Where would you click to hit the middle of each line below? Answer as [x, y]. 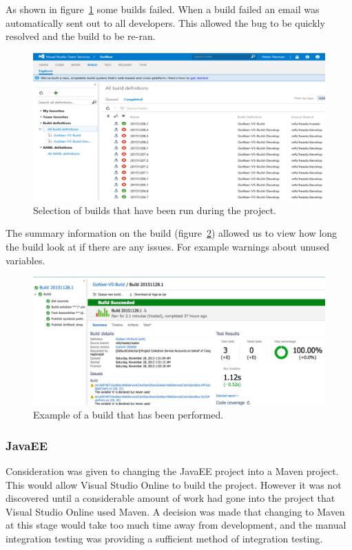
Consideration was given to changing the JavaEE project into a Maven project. [172, 470]
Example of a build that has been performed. [128, 415]
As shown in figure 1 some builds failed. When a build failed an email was [163, 9]
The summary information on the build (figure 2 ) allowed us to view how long [171, 233]
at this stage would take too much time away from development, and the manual [176, 525]
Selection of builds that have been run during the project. [155, 210]
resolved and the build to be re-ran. [81, 36]
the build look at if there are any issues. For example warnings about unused [168, 247]
